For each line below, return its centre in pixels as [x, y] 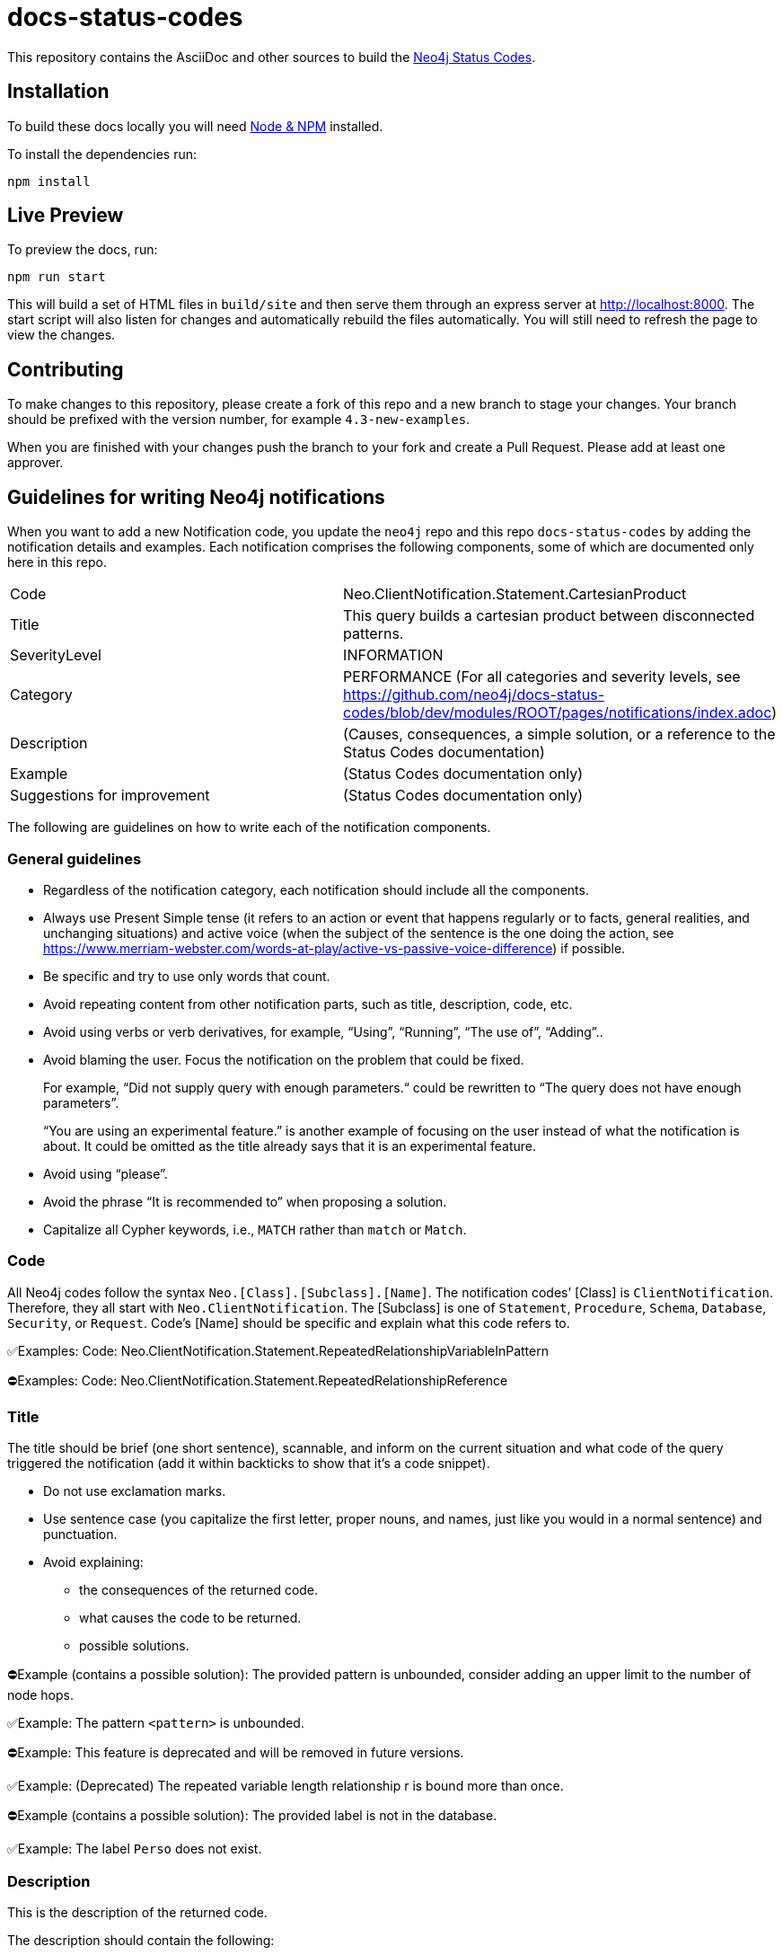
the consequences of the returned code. [199, 1590]
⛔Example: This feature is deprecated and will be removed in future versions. [236, 1753]
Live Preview [66, 216]
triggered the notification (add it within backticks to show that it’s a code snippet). [249, 1464]
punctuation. [80, 1535]
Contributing [66, 369]
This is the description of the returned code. [137, 1913]
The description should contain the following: [141, 1941]
